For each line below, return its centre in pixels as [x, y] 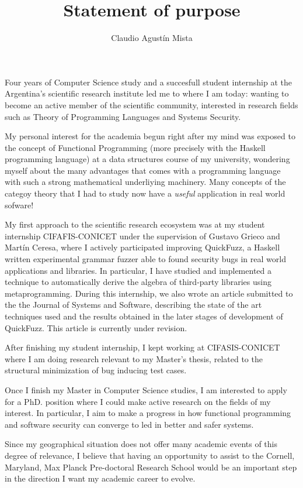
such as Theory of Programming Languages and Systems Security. [123, 116]
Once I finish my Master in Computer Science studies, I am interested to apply [146, 389]
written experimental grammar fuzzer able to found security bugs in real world [145, 259]
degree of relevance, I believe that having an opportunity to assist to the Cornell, [150, 455]
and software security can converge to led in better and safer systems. [129, 424]
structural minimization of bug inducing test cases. [96, 370]
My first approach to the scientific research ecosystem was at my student [135, 224]
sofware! [19, 205]
